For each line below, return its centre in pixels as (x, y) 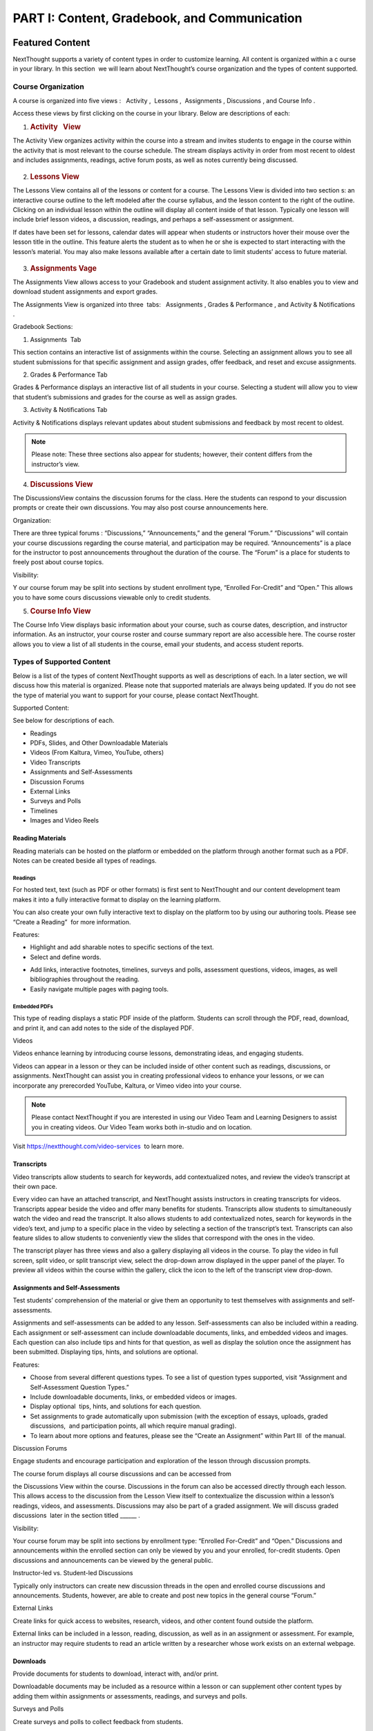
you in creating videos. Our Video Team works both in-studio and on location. (142, 1127)
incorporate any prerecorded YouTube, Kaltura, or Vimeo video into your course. (127, 1085)
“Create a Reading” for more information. (72, 922)
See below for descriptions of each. (64, 721)
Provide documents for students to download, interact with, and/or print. (116, 1674)
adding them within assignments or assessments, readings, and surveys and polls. (130, 1696)
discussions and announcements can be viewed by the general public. (113, 1560)
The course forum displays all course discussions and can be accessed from (122, 1473)
